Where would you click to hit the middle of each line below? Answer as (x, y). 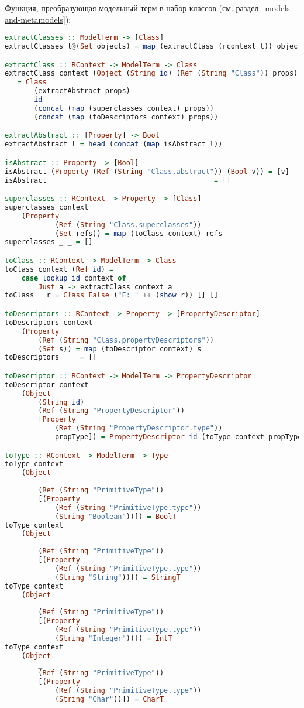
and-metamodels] (35, 19)
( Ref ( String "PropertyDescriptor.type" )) (139, 428)
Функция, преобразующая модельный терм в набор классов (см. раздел (132, 8)
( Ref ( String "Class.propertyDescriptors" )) (126, 340)
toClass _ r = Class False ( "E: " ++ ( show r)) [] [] (112, 295)
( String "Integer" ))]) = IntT (113, 638)
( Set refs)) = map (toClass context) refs (139, 233)
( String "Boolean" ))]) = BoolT (115, 516)
